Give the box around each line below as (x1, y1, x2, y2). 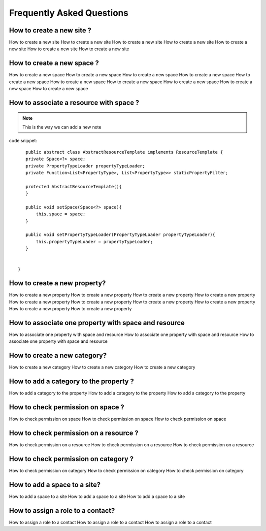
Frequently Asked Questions (9, 7, 129, 18)
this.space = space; (36, 211, 86, 217)
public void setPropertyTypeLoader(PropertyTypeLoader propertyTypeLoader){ (25, 232, 215, 237)
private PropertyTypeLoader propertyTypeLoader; (25, 163, 145, 168)
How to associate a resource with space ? (9, 99, 139, 107)
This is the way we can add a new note (22, 124, 101, 130)
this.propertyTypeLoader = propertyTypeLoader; (36, 239, 153, 244)
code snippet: (9, 138, 37, 144)
